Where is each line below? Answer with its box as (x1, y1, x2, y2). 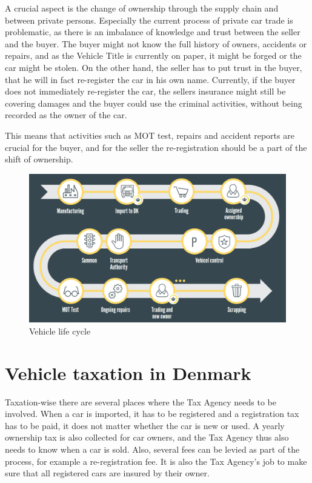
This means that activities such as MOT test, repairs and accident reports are (5, 128, 294, 141)
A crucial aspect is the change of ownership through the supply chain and (5, 2, 279, 14)
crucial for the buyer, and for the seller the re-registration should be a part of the (5, 141, 307, 153)
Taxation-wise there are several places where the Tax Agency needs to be (5, 395, 276, 408)
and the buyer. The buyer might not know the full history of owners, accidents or (5, 37, 307, 50)
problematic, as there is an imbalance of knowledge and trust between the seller (5, 25, 300, 38)
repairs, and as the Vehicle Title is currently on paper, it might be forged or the (5, 49, 302, 62)
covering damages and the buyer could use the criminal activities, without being (5, 96, 302, 109)
